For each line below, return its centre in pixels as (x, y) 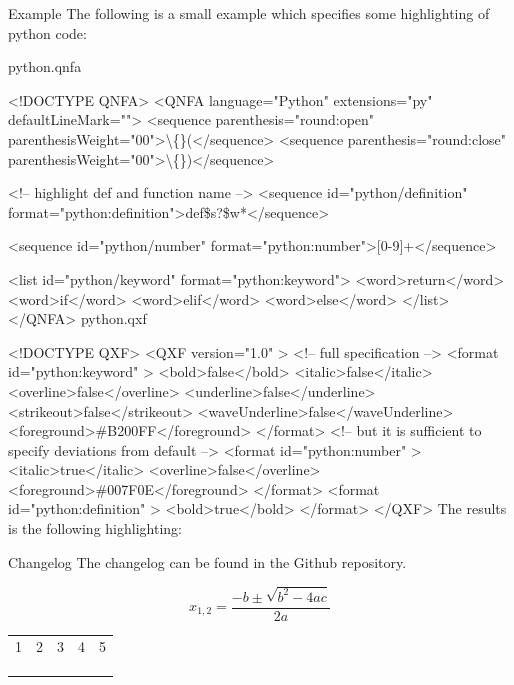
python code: (47, 32)
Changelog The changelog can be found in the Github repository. (207, 561)
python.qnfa (45, 66)
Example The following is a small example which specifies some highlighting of (249, 13)
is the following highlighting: (95, 528)
